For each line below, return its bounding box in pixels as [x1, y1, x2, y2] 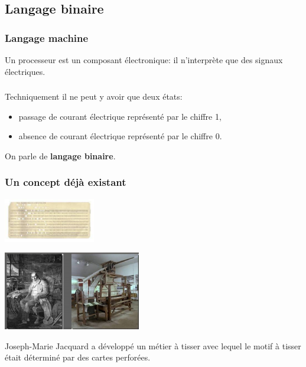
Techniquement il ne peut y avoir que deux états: [5, 90, 183, 103]
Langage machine [5, 30, 89, 45]
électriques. [5, 65, 45, 77]
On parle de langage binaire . [5, 149, 116, 162]
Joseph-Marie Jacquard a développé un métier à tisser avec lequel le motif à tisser [5, 339, 301, 352]
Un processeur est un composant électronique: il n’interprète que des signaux [5, 54, 283, 65]
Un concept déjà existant [5, 175, 126, 189]
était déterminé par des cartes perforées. [5, 351, 151, 363]
